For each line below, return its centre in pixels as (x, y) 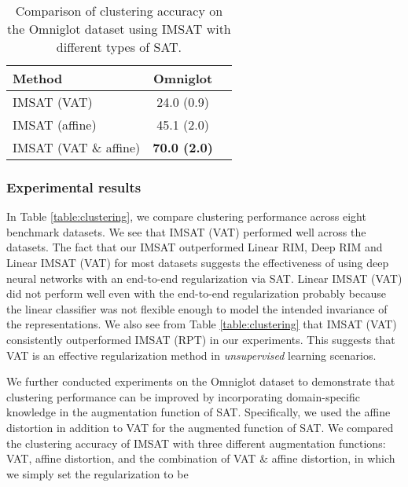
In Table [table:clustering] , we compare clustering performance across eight (186, 216)
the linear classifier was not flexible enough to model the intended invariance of (197, 308)
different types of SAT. (119, 47)
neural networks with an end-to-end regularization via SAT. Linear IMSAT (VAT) (204, 278)
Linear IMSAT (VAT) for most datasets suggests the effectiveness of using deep (198, 262)
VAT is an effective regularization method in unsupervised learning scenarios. (191, 355)
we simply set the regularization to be (97, 473)
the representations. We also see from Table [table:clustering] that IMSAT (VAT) (202, 324)
